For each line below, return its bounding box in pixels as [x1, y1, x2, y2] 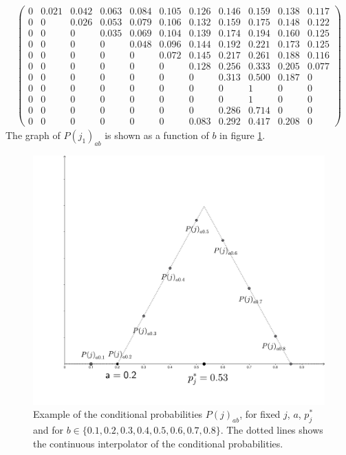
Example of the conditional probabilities [33, 407, 203, 421]
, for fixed [239, 407, 281, 421]
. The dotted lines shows [220, 423, 323, 437]
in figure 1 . [219, 128, 266, 142]
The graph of [6, 128, 61, 142]
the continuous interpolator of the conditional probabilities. [33, 436, 283, 450]
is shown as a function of [105, 128, 209, 142]
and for [33, 423, 64, 437]
